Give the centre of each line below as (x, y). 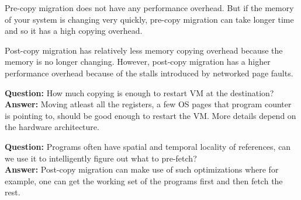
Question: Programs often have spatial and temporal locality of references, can (148, 146)
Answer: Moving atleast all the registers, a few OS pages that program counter (148, 104)
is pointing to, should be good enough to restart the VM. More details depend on (150, 115)
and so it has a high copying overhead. (74, 31)
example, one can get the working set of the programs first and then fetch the (144, 180)
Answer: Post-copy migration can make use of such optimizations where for (142, 169)
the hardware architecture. (52, 127)
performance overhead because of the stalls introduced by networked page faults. (149, 73)
